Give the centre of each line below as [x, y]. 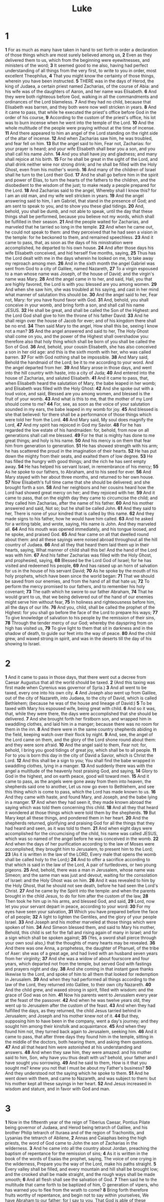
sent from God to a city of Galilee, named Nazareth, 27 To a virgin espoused [82, 268]
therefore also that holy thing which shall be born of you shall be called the [80, 341]
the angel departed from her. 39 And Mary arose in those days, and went [79, 367]
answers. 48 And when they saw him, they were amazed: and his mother [78, 1052]
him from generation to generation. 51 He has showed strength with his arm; [82, 446]
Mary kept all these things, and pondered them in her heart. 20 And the [77, 818]
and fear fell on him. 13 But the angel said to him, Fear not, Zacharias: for [78, 143]
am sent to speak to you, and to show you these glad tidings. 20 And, [75, 206]
